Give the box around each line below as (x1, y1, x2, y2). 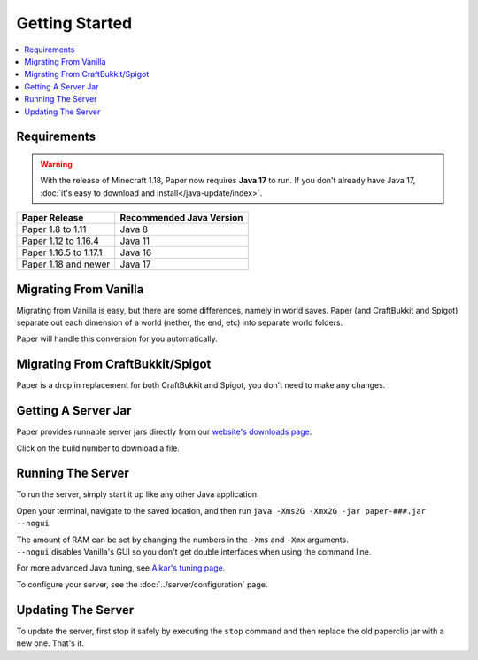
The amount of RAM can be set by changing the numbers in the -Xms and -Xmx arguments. (16, 534, 349, 545)
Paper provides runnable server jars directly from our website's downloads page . (16, 426, 312, 438)
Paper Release (21, 212, 84, 224)
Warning (40, 159, 73, 169)
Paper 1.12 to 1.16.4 (21, 235, 99, 247)
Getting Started (16, 13, 133, 33)
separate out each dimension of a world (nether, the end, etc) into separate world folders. (16, 317, 343, 328)
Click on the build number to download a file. (16, 443, 181, 454)
